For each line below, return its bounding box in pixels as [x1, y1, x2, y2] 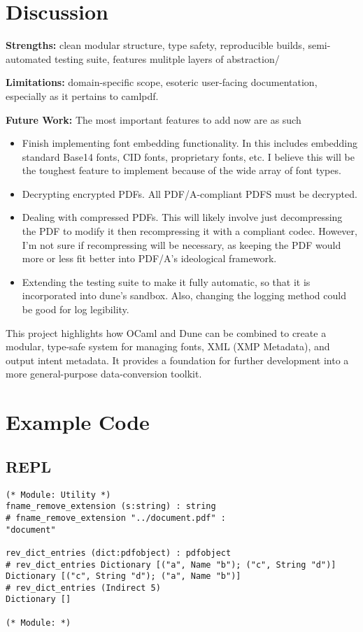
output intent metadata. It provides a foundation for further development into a [6, 352, 349, 367]
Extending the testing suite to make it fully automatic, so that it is [22, 274, 311, 289]
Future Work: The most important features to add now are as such [6, 112, 301, 127]
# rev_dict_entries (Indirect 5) [6, 582, 161, 593]
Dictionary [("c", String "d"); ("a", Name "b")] [6, 571, 241, 582]
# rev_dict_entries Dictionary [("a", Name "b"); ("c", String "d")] [6, 559, 336, 570]
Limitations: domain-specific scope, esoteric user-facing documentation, [6, 75, 318, 89]
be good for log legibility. [22, 302, 129, 317]
